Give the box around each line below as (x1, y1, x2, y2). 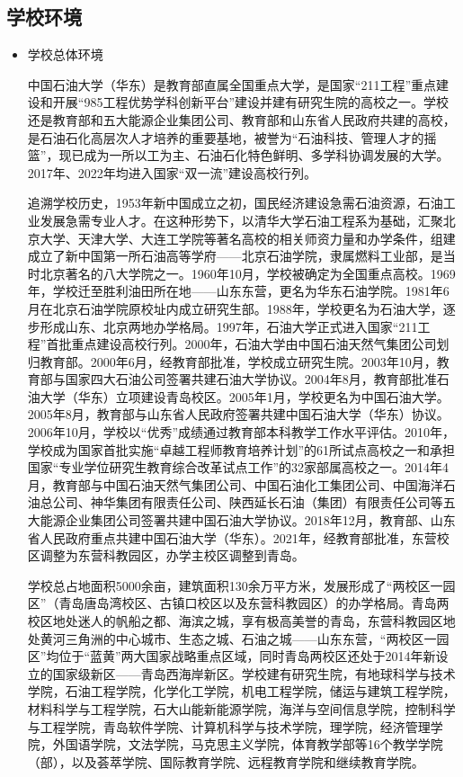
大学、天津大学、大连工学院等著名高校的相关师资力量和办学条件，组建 (40, 228, 456, 247)
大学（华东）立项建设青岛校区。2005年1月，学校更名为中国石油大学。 (40, 387, 450, 406)
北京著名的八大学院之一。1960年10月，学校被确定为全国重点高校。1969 (40, 263, 456, 282)
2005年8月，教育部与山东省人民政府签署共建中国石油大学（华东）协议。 (27, 405, 450, 424)
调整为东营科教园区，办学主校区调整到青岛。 (40, 546, 305, 565)
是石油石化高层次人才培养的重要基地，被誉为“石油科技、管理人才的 (27, 128, 424, 147)
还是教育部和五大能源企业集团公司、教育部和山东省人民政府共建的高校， (27, 110, 456, 129)
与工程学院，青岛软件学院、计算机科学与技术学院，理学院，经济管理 (27, 717, 431, 736)
